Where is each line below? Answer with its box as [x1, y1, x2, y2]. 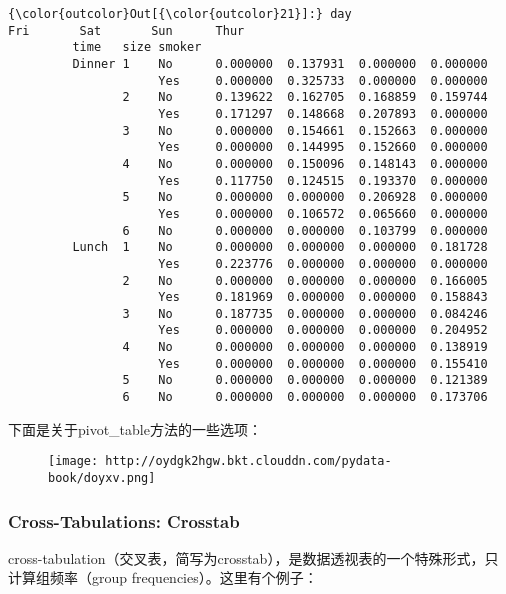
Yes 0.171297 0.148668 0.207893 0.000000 [158, 106, 488, 121]
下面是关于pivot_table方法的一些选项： [8, 418, 262, 439]
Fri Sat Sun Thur [8, 23, 245, 38]
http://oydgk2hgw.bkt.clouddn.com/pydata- [105, 454, 392, 469]
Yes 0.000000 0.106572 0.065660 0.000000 [158, 206, 488, 221]
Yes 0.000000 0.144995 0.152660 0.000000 [158, 140, 488, 155]
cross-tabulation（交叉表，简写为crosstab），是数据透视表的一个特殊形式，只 [8, 547, 499, 568]
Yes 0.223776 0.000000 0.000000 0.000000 [158, 256, 488, 271]
